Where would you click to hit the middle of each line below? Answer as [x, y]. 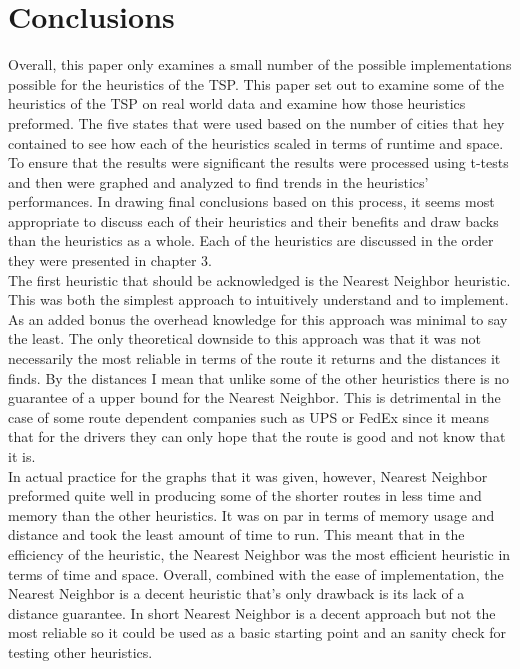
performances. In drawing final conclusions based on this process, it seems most [251, 201]
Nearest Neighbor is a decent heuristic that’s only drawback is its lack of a [236, 593]
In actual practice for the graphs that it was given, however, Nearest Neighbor [248, 475]
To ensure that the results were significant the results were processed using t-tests [258, 162]
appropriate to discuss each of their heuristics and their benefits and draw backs [253, 220]
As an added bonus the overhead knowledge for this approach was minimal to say [258, 318]
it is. [22, 456]
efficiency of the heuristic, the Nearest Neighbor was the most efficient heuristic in [259, 553]
